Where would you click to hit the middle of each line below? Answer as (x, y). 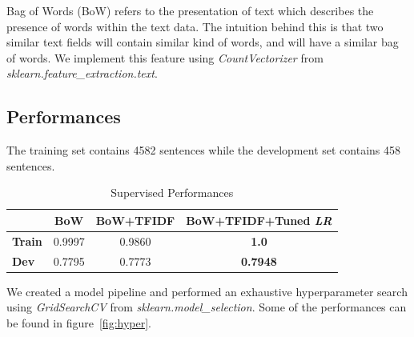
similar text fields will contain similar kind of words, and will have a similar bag (203, 42)
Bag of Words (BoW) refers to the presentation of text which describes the (190, 10)
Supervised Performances (172, 193)
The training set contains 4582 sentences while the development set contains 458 (203, 150)
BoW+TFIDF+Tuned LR (259, 220)
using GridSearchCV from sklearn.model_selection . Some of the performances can (207, 307)
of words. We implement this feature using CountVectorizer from (165, 57)
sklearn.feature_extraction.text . (82, 73)
